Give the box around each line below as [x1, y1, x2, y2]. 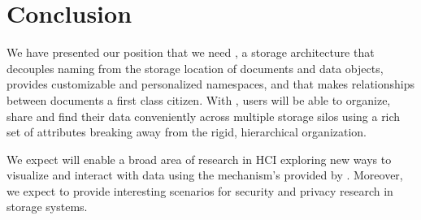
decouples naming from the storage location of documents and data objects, [7, 59, 384, 76]
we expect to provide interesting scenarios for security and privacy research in [7, 182, 393, 199]
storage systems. [7, 198, 88, 215]
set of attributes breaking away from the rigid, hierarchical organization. [7, 123, 367, 140]
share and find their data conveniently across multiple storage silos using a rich [7, 107, 401, 124]
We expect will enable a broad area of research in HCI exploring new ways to [7, 150, 392, 167]
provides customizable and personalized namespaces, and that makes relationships [7, 75, 414, 93]
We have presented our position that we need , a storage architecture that [7, 44, 375, 61]
